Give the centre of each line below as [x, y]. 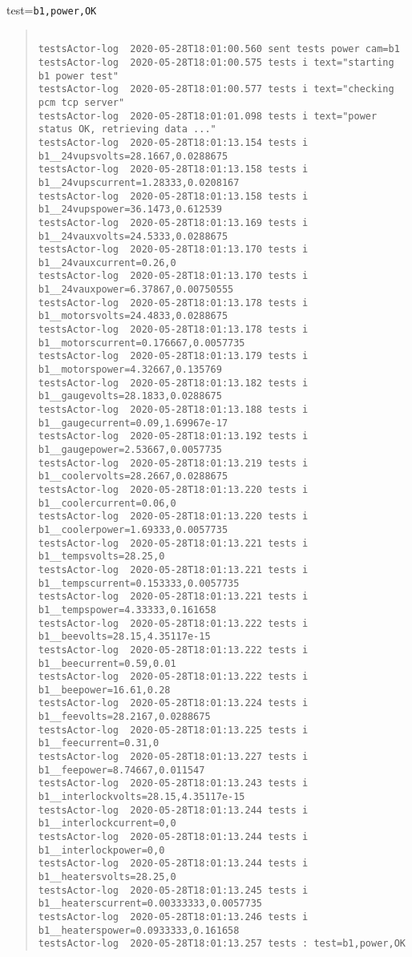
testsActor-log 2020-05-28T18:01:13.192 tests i [173, 436]
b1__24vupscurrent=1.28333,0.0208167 [139, 182]
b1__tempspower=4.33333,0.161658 [127, 610]
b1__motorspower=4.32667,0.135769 [130, 370]
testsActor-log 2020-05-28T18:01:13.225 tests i [173, 730]
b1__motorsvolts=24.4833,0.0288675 [133, 316]
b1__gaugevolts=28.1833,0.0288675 [130, 396]
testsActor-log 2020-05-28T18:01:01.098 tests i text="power [208, 116]
